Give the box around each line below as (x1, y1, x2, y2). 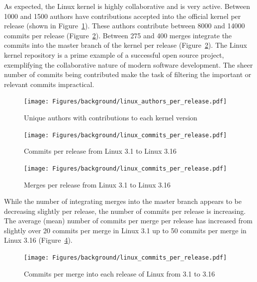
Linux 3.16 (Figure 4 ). (4, 235, 73, 245)
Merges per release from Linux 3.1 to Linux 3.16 (24, 179, 171, 189)
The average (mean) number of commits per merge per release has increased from (4, 215, 253, 226)
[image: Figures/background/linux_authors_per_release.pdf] (24, 98, 227, 105)
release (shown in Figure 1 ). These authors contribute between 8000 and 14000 (4, 20, 245, 31)
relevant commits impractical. (4, 79, 94, 89)
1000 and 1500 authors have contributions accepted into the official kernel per (4, 10, 241, 21)
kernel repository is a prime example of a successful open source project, (4, 49, 224, 60)
